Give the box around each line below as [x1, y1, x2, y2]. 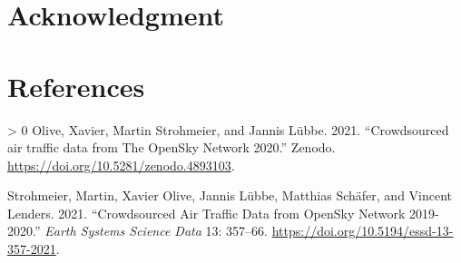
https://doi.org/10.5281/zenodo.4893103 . [7, 155, 235, 174]
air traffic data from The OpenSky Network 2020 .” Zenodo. [7, 138, 336, 157]
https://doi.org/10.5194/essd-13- [271, 221, 454, 240]
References [7, 67, 145, 104]
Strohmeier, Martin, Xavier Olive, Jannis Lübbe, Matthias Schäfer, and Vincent [7, 186, 453, 205]
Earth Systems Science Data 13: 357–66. [44, 221, 269, 240]
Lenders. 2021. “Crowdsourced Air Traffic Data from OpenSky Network [7, 203, 406, 222]
